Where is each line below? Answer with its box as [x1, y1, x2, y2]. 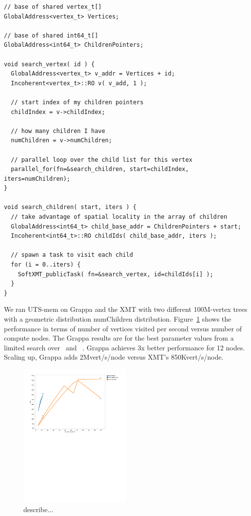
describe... [23, 504, 54, 514]
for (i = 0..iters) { [11, 261, 81, 268]
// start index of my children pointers [11, 98, 144, 106]
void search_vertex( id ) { [4, 60, 95, 68]
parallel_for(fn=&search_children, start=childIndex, [11, 166, 189, 173]
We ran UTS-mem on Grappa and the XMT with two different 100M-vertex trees [4, 304, 248, 314]
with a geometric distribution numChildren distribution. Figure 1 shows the [4, 314, 232, 324]
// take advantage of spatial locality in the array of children [11, 213, 228, 221]
